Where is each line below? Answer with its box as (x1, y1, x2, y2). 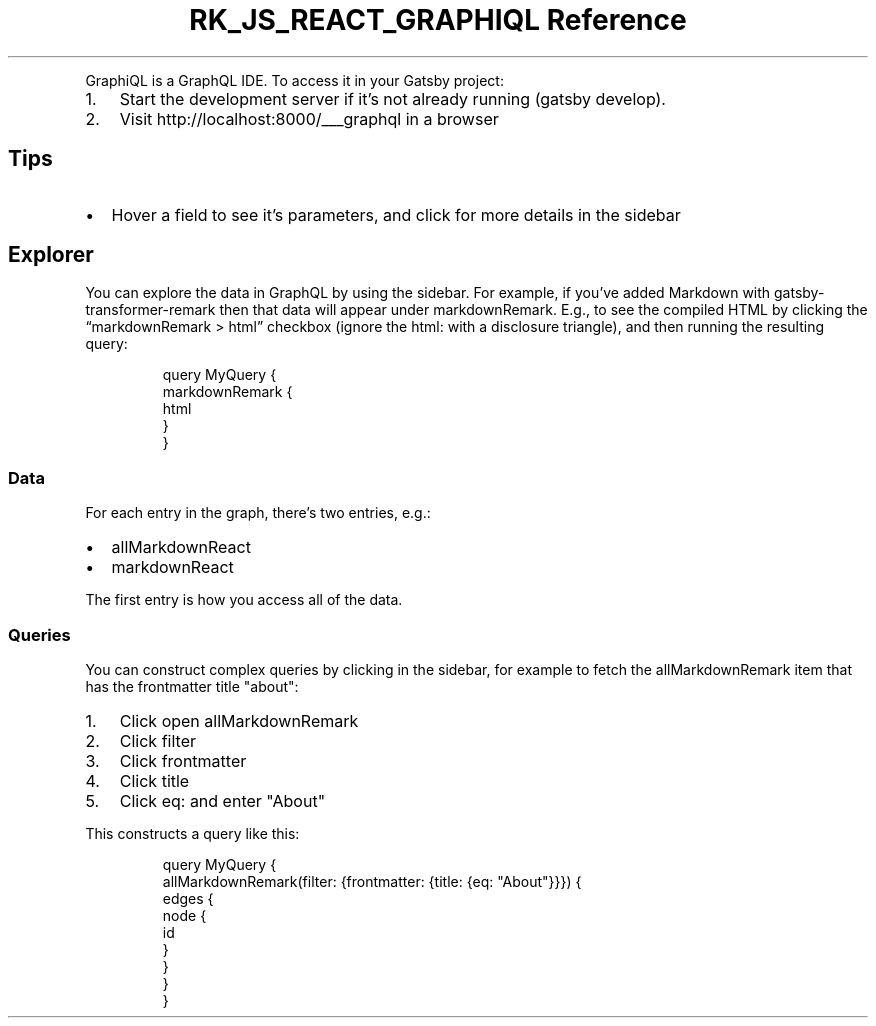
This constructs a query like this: (85, 824, 300, 842)
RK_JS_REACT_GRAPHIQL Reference (189, 3, 687, 37)
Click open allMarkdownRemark (119, 710, 359, 731)
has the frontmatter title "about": (85, 677, 299, 695)
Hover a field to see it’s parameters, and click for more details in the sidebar (111, 204, 681, 225)
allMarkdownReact (111, 537, 251, 558)
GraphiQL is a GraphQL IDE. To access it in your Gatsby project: (85, 71, 504, 89)
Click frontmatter (119, 750, 247, 771)
